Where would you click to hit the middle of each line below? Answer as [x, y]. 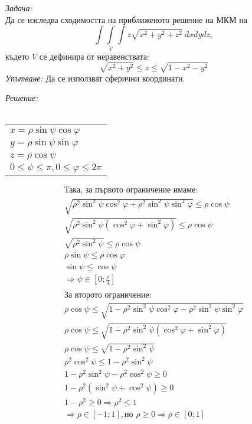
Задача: [19, 8]
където [17, 56]
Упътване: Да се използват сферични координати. [95, 78]
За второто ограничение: [108, 296]
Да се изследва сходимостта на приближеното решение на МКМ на [127, 19]
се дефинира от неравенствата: [94, 56]
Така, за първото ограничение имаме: [131, 190]
